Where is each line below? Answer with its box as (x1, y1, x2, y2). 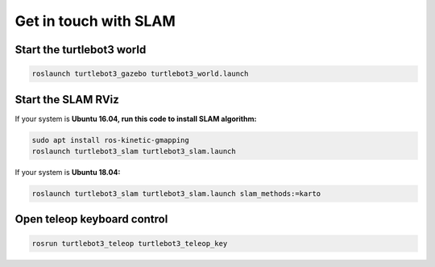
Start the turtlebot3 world (14, 43, 147, 56)
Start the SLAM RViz (14, 93, 120, 106)
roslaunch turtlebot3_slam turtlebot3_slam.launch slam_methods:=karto (31, 190, 321, 198)
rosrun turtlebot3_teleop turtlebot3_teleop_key (31, 239, 228, 248)
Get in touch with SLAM (14, 12, 176, 30)
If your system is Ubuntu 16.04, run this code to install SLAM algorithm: (14, 114, 257, 123)
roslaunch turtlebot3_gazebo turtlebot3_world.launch (31, 69, 249, 78)
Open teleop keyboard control (14, 212, 168, 226)
